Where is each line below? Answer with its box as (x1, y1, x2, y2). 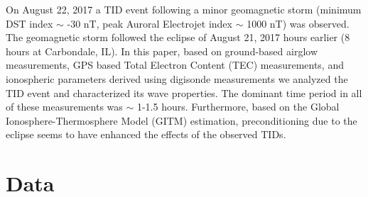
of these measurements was (6, 99, 123, 114)
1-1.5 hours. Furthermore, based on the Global (136, 99, 340, 114)
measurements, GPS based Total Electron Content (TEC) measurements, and (6, 57, 344, 72)
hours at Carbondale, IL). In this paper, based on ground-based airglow (6, 43, 318, 58)
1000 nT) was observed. (247, 16, 350, 30)
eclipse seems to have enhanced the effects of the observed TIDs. (6, 127, 286, 142)
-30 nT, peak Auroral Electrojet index (67, 16, 232, 30)
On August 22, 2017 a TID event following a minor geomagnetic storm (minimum (6, 2, 362, 16)
